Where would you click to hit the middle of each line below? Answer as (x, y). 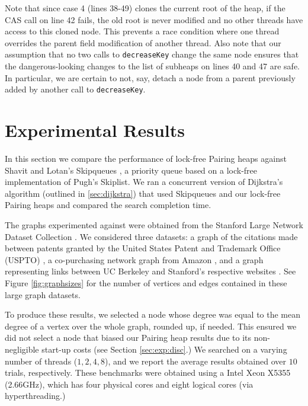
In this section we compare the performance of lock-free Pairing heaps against (146, 158)
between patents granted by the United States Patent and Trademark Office (143, 248)
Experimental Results (95, 130)
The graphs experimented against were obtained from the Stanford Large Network (154, 224)
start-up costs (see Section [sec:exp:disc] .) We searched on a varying (164, 349)
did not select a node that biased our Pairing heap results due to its (128, 338)
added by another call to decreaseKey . (75, 89)
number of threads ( (41, 361)
